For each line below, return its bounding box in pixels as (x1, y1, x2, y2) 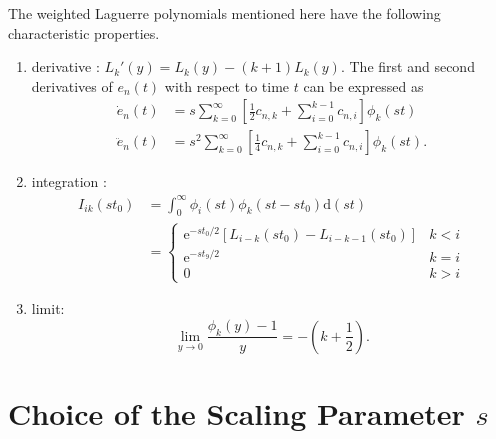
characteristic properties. (8, 22, 160, 43)
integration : (31, 171, 107, 192)
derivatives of (31, 75, 113, 96)
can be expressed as (303, 75, 424, 96)
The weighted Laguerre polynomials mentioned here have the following (8, 3, 441, 23)
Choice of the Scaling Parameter (8, 393, 465, 434)
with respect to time (164, 75, 290, 96)
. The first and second (340, 56, 475, 77)
